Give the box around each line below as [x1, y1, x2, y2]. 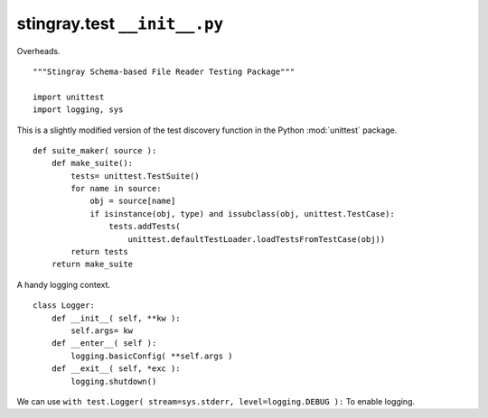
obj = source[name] [89, 196, 176, 207]
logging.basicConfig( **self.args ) [70, 350, 234, 361]
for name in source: [70, 183, 162, 194]
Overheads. [16, 45, 61, 56]
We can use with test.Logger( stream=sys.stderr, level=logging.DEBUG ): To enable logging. [16, 395, 416, 406]
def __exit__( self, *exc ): [51, 364, 181, 374]
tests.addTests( [108, 221, 181, 232]
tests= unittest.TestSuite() [70, 171, 201, 181]
